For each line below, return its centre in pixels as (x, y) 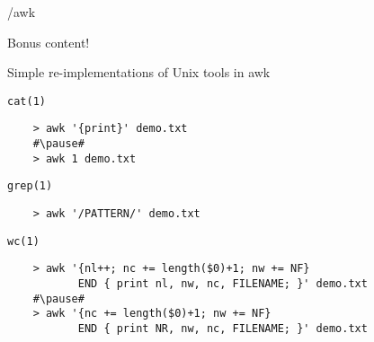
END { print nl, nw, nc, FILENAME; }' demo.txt (223, 284)
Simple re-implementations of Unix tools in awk (139, 72)
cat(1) (27, 101)
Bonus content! (49, 42)
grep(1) (30, 186)
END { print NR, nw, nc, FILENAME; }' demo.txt (223, 329)
